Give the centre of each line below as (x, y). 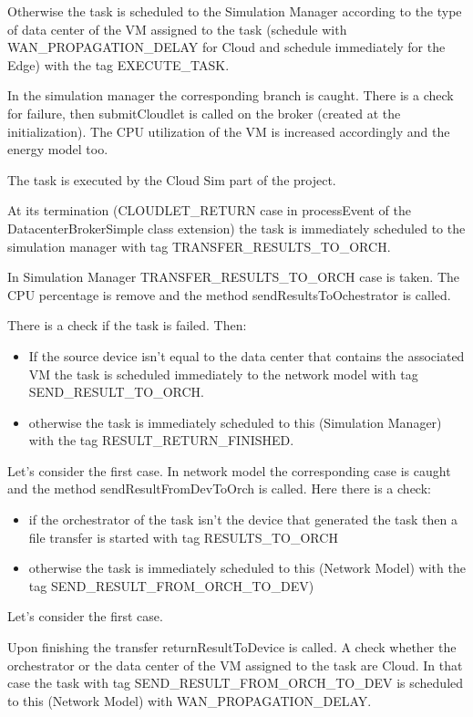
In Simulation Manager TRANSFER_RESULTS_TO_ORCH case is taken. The (234, 277)
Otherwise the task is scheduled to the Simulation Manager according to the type (235, 11)
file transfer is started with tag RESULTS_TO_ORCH (183, 537)
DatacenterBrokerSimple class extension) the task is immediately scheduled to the (236, 228)
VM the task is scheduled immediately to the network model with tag (223, 374)
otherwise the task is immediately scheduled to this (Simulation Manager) (235, 422)
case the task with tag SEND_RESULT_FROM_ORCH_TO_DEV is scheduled (236, 683)
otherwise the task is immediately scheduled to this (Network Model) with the (247, 568)
